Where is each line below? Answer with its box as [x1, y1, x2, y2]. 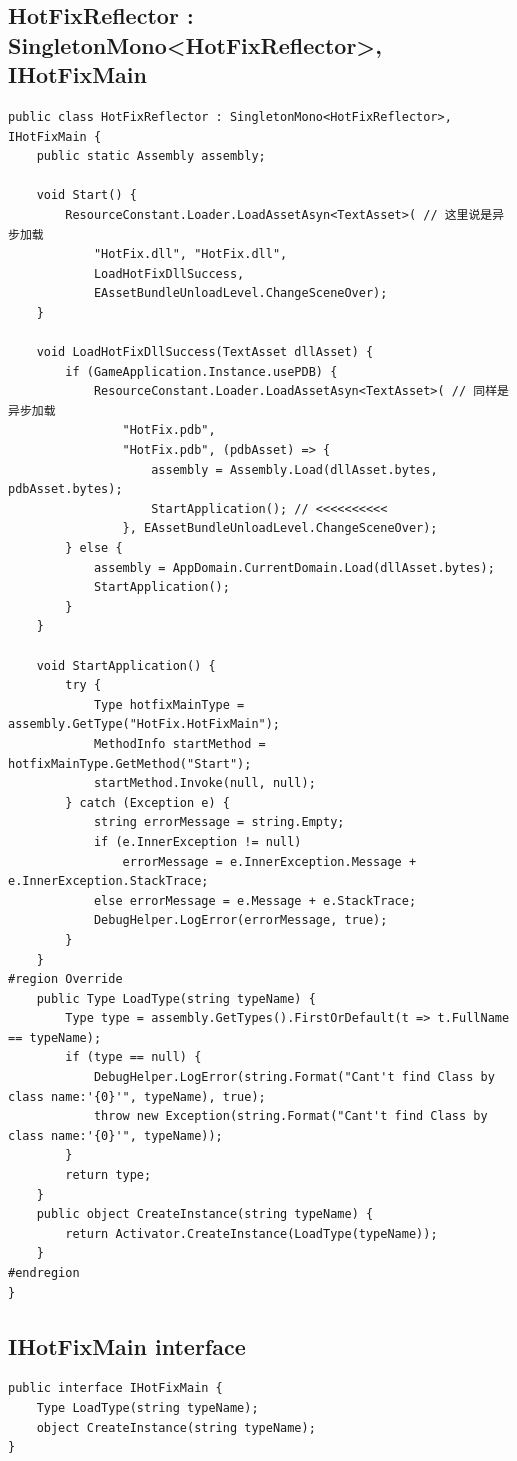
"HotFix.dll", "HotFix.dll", [93, 247, 288, 262]
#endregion [8, 1266, 80, 1281]
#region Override [8, 972, 123, 987]
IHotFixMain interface [8, 1330, 246, 1361]
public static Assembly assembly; [36, 149, 266, 164]
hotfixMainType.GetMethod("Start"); [8, 756, 252, 771]
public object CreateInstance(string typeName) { [36, 1207, 374, 1222]
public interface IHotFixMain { [8, 1381, 223, 1396]
